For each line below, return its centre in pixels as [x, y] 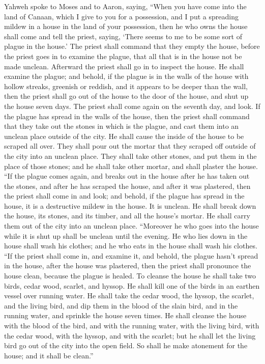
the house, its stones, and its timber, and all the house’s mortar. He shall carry [127, 216]
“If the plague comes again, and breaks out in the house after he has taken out [127, 176]
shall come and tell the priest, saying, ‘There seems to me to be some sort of [123, 36]
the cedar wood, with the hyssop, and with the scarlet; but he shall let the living [130, 335]
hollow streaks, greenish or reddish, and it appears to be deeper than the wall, [126, 86]
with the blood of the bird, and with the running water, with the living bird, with [132, 325]
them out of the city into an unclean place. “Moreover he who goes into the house [131, 226]
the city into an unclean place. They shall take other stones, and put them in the [130, 156]
